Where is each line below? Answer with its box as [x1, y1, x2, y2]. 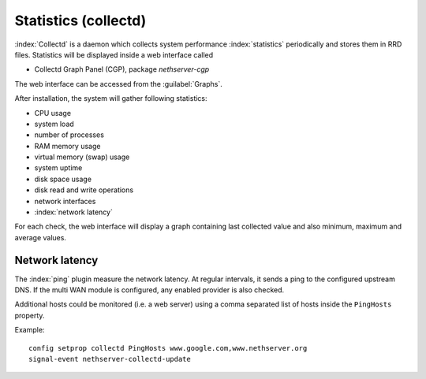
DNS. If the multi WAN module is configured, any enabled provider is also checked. [14, 285, 285, 295]
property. [14, 310, 45, 320]
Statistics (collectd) [14, 12, 147, 29]
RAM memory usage [34, 141, 101, 150]
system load [34, 119, 74, 128]
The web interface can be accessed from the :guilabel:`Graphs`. [14, 79, 222, 88]
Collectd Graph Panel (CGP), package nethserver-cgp [34, 65, 210, 74]
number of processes [34, 130, 104, 139]
